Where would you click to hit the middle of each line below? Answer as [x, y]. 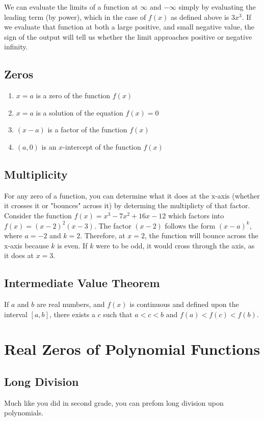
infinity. [16, 47]
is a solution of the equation [80, 112]
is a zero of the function [73, 95]
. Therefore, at [103, 235]
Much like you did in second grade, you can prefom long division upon [114, 402]
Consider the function [38, 215]
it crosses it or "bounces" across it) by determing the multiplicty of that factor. [127, 205]
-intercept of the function [102, 146]
